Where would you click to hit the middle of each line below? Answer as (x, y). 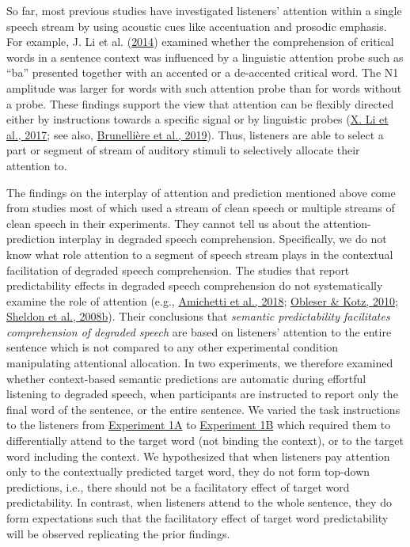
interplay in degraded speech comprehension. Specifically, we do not (223, 239)
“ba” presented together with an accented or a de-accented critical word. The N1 (203, 72)
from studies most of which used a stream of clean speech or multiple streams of (201, 208)
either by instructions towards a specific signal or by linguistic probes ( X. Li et (197, 119)
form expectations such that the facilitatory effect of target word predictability (197, 518)
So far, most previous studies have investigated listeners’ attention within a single (204, 10)
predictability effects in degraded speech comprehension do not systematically (195, 285)
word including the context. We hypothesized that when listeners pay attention (198, 456)
